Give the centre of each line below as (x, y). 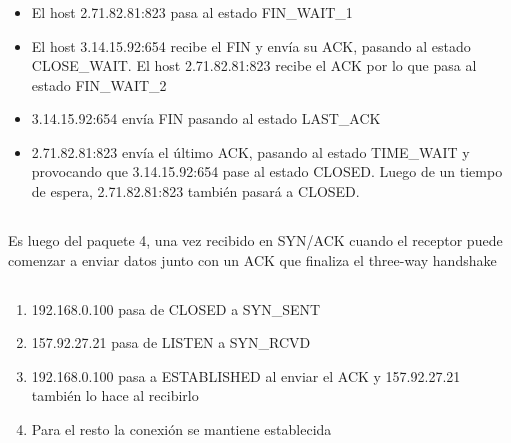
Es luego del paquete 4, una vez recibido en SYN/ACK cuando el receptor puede (255, 240)
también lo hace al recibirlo (115, 395)
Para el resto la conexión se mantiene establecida (181, 429)
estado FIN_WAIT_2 (99, 84)
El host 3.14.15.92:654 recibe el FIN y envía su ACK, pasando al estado (251, 45)
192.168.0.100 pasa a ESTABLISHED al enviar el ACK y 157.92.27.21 (246, 375)
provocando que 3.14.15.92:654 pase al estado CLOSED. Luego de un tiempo (267, 171)
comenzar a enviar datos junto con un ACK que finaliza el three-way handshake (252, 259)
